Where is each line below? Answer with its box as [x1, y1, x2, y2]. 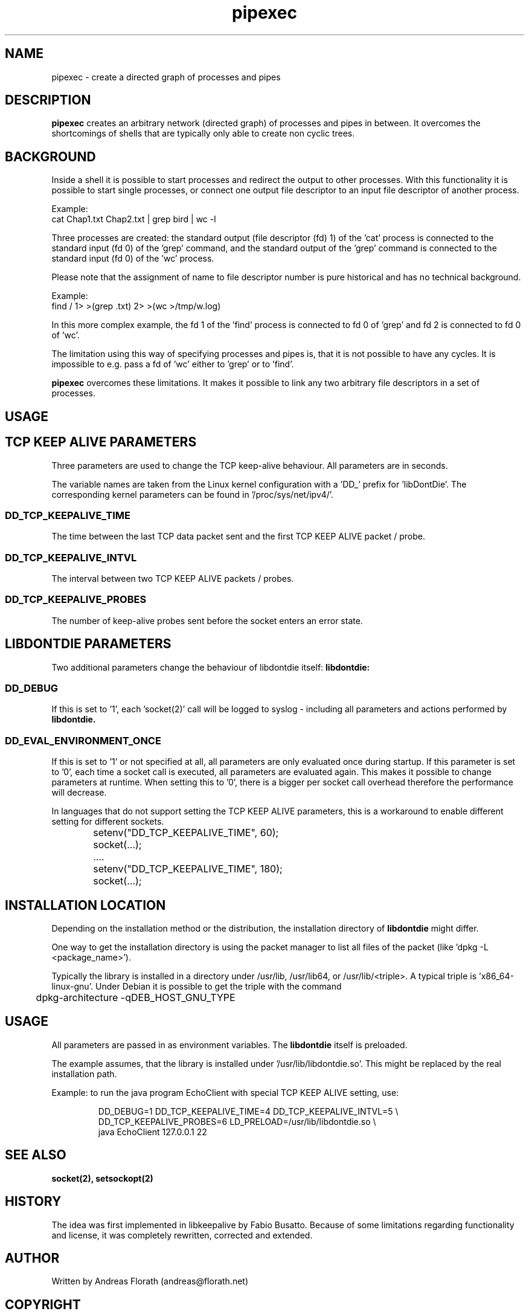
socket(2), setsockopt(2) [51, 1173, 153, 1184]
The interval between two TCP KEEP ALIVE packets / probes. [51, 573, 294, 584]
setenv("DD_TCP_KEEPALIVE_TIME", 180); [93, 863, 283, 875]
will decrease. [51, 787, 107, 798]
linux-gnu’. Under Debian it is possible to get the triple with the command [51, 981, 342, 991]
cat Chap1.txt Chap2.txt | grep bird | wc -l [51, 214, 216, 225]
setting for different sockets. [51, 816, 164, 827]
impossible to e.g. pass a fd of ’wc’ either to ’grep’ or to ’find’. [51, 359, 294, 370]
